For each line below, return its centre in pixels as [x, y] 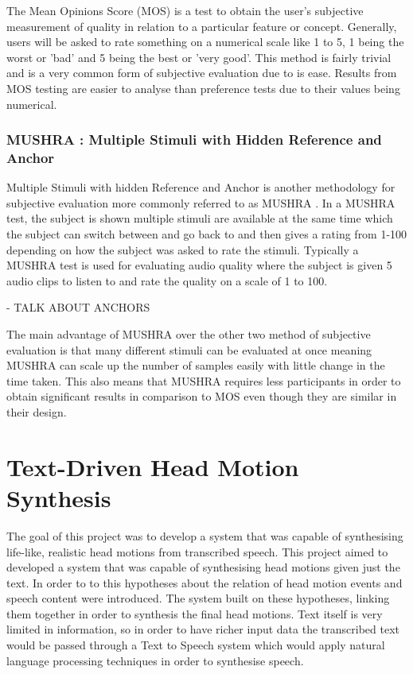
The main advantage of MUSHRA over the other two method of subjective [189, 334]
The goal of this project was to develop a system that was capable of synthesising [205, 535]
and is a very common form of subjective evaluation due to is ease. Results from [202, 73]
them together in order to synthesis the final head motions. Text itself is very [195, 613]
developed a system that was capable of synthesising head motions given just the [203, 567]
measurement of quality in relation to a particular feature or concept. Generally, [202, 26]
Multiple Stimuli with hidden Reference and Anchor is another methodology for [201, 187]
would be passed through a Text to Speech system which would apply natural [196, 645]
